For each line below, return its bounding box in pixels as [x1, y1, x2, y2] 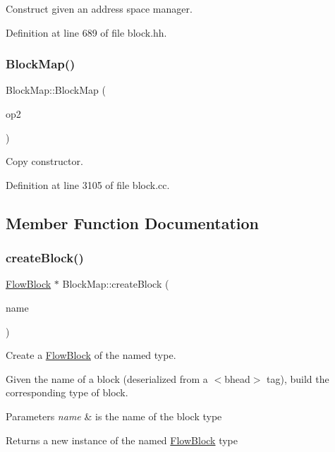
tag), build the [267, 371, 329, 386]
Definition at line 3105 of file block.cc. [6, 177, 170, 192]
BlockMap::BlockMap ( [6, 83, 106, 97]
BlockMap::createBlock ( [62, 276, 169, 291]
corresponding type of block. [6, 385, 128, 400]
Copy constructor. [6, 154, 83, 169]
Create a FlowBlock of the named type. [6, 348, 176, 362]
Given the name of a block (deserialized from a [6, 371, 208, 386]
